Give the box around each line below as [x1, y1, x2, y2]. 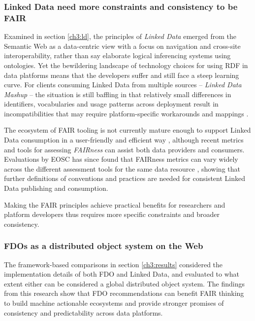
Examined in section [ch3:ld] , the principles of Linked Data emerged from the [4, 31, 236, 41]
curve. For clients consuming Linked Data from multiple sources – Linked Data [4, 79, 242, 90]
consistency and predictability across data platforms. [4, 307, 163, 318]
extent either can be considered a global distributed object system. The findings [4, 278, 245, 288]
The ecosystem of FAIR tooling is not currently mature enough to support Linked [4, 125, 251, 135]
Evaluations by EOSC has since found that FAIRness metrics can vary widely [4, 154, 238, 164]
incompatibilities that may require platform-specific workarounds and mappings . [4, 108, 249, 118]
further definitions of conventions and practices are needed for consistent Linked [4, 173, 246, 183]
